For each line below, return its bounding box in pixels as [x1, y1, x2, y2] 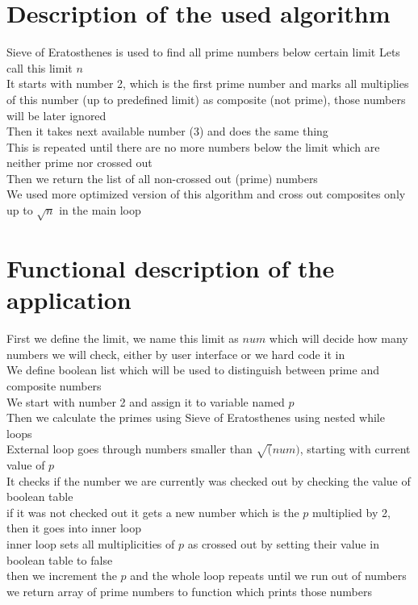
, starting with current [299, 440, 411, 457]
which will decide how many [269, 330, 408, 347]
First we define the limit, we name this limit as [6, 330, 239, 347]
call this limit [6, 59, 73, 76]
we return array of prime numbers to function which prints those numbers [6, 582, 372, 599]
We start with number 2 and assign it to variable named [6, 393, 285, 410]
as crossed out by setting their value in [187, 536, 379, 553]
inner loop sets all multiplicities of [6, 536, 175, 553]
